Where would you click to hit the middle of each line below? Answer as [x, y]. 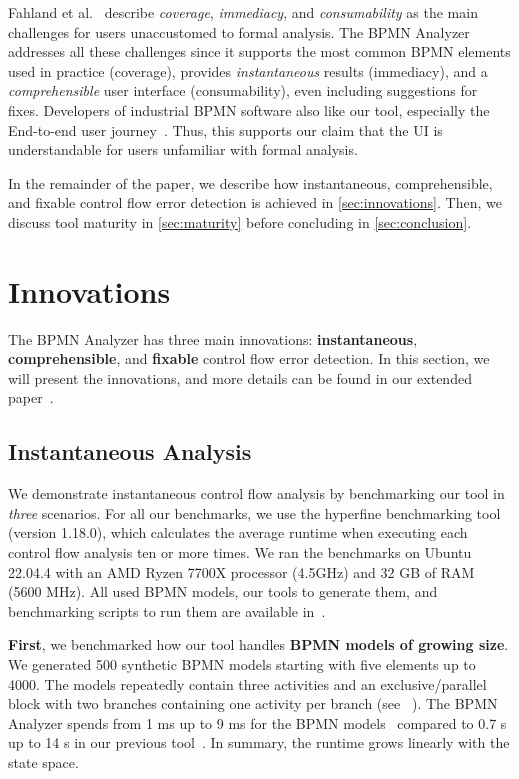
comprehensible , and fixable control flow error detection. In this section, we [249, 358]
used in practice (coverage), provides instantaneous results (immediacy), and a [248, 70]
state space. [43, 761]
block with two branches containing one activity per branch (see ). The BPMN [253, 703]
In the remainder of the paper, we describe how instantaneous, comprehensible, [250, 182]
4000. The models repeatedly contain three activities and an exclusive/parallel [247, 683]
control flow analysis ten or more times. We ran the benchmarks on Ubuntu [240, 552]
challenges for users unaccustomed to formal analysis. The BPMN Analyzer [239, 31]
